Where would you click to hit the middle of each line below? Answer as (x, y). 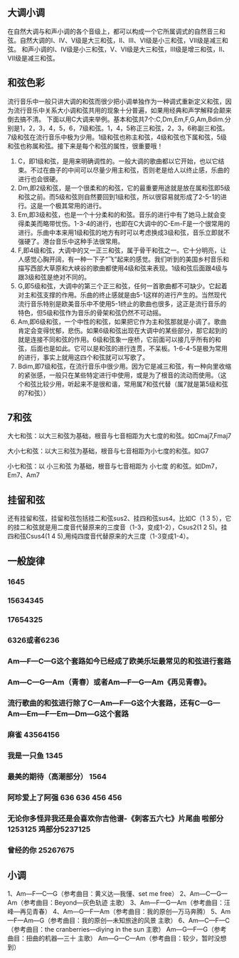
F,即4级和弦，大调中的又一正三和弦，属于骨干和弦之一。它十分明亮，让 (122, 250)
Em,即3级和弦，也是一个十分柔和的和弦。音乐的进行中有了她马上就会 (119, 214)
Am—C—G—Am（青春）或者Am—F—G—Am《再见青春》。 (109, 682)
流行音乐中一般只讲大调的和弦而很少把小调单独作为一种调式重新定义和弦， (116, 101)
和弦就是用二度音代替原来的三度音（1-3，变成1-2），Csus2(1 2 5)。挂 (127, 527)
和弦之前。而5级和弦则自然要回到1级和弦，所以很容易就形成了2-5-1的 (119, 197)
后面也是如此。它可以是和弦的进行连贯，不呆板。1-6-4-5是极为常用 (129, 348)
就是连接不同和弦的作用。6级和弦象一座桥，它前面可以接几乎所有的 (116, 339)
